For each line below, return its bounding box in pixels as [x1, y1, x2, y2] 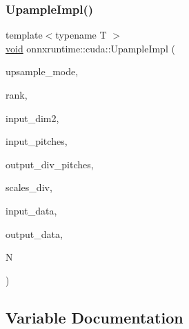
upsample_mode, [6, 64, 79, 79]
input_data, [6, 203, 57, 217]
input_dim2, [6, 110, 59, 125]
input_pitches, [6, 134, 68, 148]
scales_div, [6, 180, 52, 195]
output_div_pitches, [6, 157, 94, 171]
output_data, [6, 226, 63, 241]
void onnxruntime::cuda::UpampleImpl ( [6, 41, 175, 55]
